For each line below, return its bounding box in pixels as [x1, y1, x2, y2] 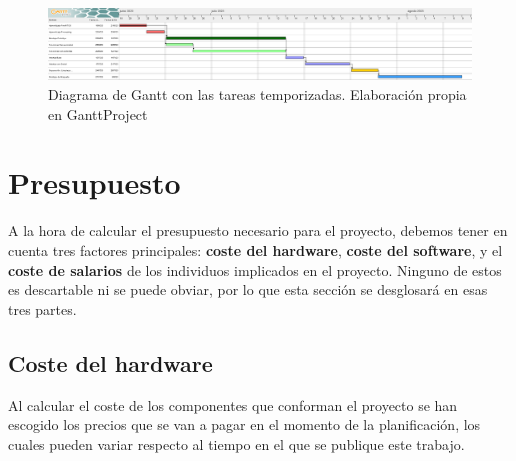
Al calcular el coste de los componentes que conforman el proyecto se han [8, 394, 458, 415]
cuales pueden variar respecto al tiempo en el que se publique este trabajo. [8, 433, 465, 454]
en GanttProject [48, 103, 148, 124]
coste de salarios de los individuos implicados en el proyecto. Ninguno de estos [8, 259, 502, 280]
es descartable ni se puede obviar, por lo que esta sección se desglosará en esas [8, 279, 488, 300]
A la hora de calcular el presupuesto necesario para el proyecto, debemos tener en [8, 220, 508, 241]
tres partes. [8, 298, 77, 319]
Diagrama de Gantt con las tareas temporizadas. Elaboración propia [48, 84, 467, 105]
